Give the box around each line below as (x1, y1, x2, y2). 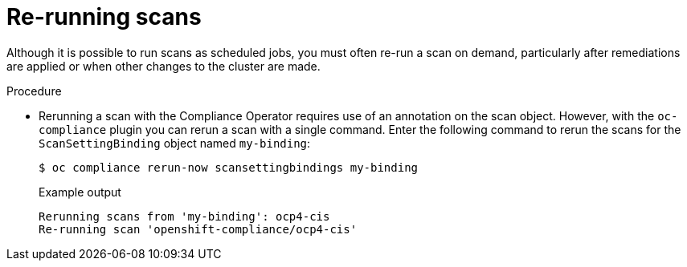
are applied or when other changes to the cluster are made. (6, 59, 321, 73)
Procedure (6, 83, 62, 98)
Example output (39, 184, 121, 199)
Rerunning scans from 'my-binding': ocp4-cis (39, 209, 330, 223)
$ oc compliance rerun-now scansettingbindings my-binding (39, 160, 419, 174)
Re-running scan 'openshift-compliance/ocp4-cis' (39, 222, 358, 236)
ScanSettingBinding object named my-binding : (39, 136, 311, 150)
